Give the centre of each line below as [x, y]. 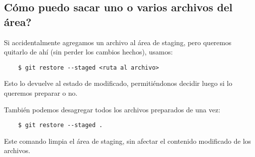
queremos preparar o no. [41, 93]
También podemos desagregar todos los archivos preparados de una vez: [112, 109]
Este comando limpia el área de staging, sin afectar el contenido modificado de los [127, 141]
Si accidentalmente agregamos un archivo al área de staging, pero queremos [118, 42]
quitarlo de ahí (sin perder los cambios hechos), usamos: [88, 52]
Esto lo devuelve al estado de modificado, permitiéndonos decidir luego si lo [118, 83]
